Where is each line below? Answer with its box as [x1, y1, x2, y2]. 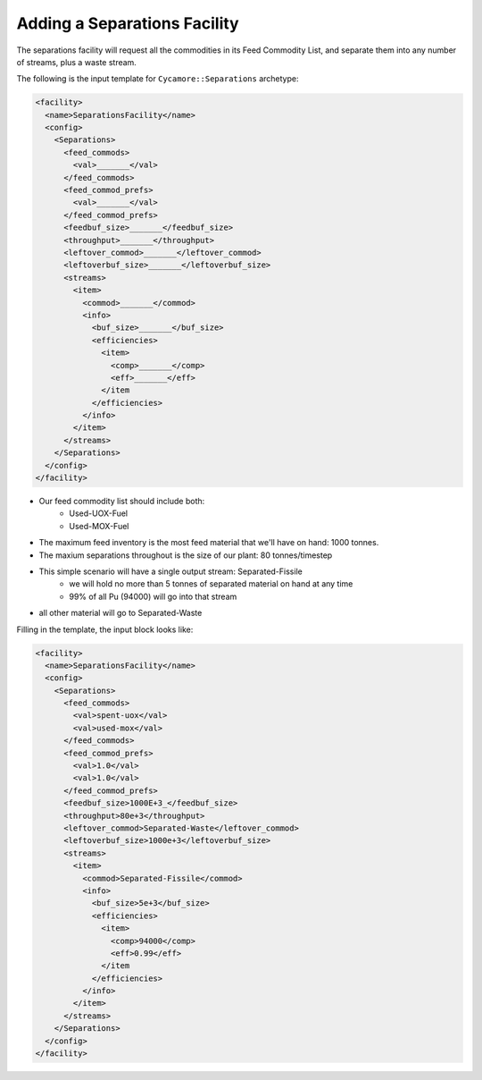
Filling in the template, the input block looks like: [16, 624, 194, 635]
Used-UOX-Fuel [69, 508, 129, 519]
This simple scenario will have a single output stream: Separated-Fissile [38, 566, 303, 577]
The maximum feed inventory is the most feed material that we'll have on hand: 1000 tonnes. [38, 537, 379, 548]
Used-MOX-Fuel [69, 520, 129, 531]
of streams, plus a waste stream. [16, 56, 137, 67]
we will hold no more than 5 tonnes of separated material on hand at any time [69, 578, 353, 589]
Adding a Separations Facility [16, 13, 240, 33]
